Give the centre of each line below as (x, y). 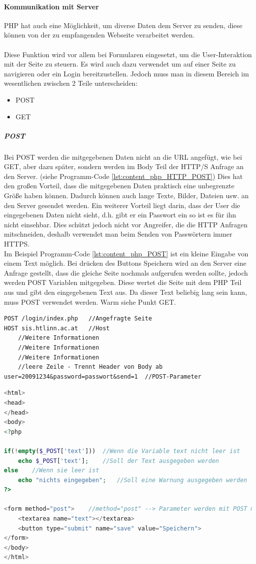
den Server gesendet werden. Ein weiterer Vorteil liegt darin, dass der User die (122, 205)
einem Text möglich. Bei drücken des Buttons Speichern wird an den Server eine (125, 263)
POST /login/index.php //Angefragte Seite (78, 319)
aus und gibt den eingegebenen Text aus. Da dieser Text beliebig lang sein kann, (126, 292)
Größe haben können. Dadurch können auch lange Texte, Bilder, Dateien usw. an (127, 195)
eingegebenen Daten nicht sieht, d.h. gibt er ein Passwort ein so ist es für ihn (120, 215)
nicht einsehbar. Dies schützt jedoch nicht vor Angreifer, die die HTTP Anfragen (126, 224)
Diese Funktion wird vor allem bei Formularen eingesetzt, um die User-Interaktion (128, 54)
